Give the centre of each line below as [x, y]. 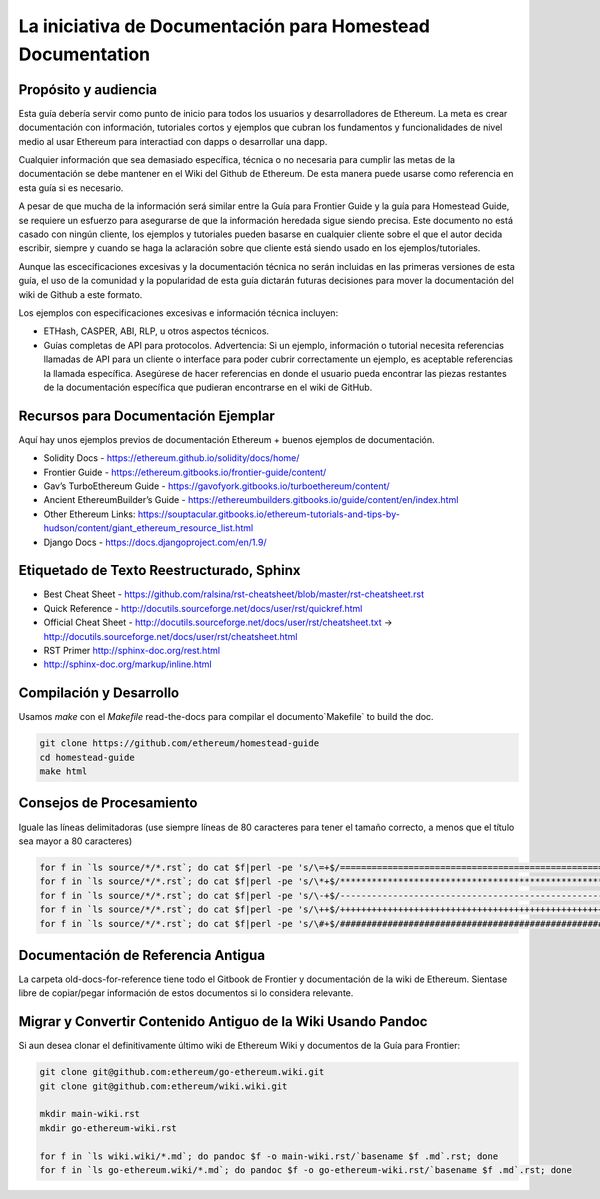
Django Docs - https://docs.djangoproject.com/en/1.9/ [155, 542]
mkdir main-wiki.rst [89, 1114]
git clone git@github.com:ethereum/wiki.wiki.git [163, 1086]
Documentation [84, 54]
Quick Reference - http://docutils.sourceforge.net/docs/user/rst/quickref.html [203, 608]
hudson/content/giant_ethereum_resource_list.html [148, 528]
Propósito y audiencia [88, 89]
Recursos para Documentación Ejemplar [146, 415]
